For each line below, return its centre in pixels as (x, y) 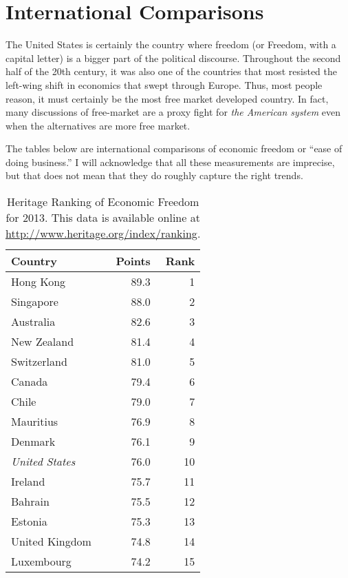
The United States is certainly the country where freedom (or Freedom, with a (171, 44)
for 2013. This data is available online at (103, 218)
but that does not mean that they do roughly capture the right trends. (154, 175)
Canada (30, 382)
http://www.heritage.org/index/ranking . (103, 234)
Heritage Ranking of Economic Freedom (103, 202)
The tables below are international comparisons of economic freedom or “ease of (174, 148)
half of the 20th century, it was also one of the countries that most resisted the (171, 71)
